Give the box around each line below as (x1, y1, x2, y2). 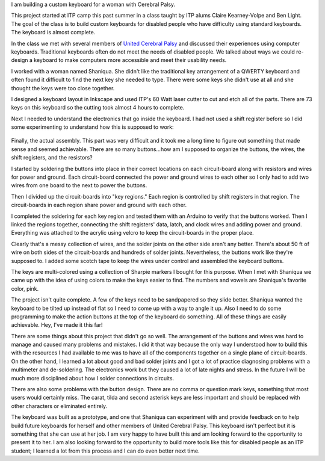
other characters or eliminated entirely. (11, 402, 108, 409)
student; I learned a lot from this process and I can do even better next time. (11, 447, 200, 454)
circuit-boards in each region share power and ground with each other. (11, 202, 187, 209)
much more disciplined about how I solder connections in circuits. (11, 374, 175, 382)
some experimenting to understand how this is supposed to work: (11, 123, 174, 131)
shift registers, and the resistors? (11, 154, 93, 161)
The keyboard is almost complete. (11, 29, 96, 36)
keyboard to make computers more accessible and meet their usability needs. (34, 57, 227, 64)
